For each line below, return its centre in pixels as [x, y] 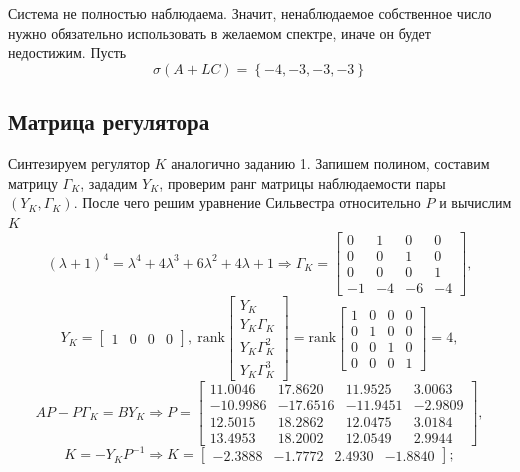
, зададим [109, 182]
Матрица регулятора [109, 121]
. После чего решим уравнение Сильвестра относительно [247, 202]
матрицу [33, 182]
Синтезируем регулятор [79, 162]
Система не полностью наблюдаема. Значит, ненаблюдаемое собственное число [250, 13]
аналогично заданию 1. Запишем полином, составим [330, 162]
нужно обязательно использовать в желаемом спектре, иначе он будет [219, 32]
